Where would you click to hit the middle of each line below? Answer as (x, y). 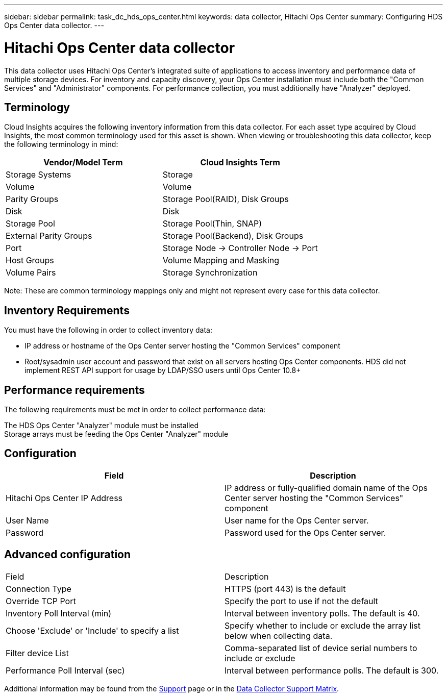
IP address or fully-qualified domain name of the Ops (326, 488)
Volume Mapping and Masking (221, 260)
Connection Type (39, 589)
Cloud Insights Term (240, 163)
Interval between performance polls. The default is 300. (332, 670)
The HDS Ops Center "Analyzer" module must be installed (102, 426)
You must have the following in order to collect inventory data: (108, 330)
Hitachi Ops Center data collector (120, 48)
